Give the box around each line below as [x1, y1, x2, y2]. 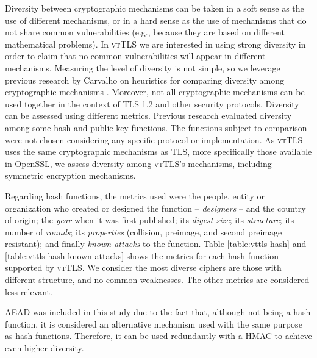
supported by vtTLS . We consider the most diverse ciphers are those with [5, 261, 282, 274]
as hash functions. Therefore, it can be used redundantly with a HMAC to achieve [5, 329, 312, 342]
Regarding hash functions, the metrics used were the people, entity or [5, 189, 265, 202]
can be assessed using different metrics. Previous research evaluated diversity [5, 109, 292, 122]
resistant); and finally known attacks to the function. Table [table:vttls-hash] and [5, 237, 307, 250]
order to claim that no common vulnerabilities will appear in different [5, 49, 266, 62]
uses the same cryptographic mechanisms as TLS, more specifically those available [5, 145, 312, 158]
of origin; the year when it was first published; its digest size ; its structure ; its [5, 213, 294, 226]
